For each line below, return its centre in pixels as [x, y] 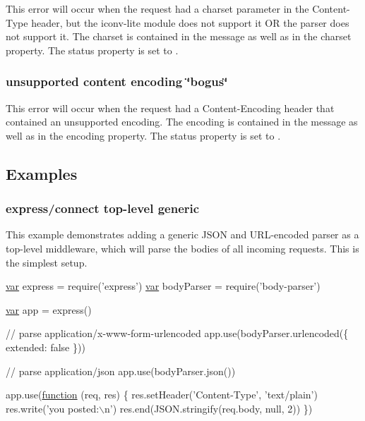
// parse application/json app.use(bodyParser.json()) [121, 371]
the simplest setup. [47, 262]
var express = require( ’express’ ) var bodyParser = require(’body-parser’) [163, 286]
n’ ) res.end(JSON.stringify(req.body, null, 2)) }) [209, 408]
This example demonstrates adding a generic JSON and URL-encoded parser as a [182, 234]
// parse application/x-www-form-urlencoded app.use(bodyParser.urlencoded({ [177, 333]
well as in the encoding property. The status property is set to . [143, 135]
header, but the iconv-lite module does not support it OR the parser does [190, 22]
